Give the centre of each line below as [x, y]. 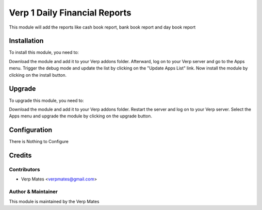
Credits [20, 155]
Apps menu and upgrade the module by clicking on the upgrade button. [81, 116]
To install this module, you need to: [44, 52]
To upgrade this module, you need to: [47, 100]
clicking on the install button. [38, 75]
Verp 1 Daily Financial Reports [70, 13]
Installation [26, 41]
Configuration [31, 130]
